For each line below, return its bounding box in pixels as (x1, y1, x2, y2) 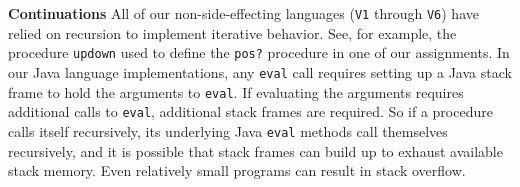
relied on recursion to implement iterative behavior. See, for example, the (8, 22, 457, 43)
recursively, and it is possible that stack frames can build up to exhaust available (8, 140, 503, 161)
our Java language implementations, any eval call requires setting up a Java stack (8, 61, 512, 82)
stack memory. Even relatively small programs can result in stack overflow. (8, 160, 466, 181)
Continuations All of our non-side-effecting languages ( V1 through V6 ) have (8, 3, 479, 23)
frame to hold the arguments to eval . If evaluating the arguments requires (8, 81, 464, 102)
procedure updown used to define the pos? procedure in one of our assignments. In (8, 42, 510, 63)
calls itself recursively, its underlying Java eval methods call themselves (8, 120, 448, 141)
